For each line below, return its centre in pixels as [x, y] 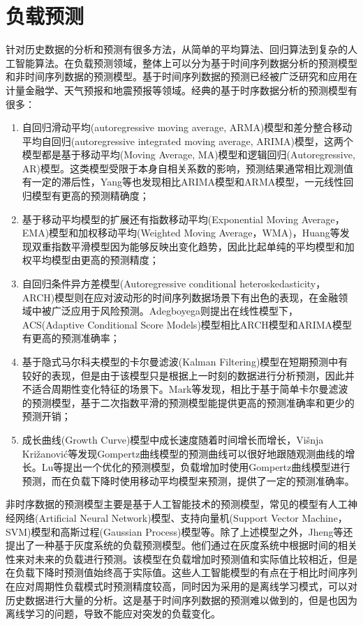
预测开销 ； [46, 416]
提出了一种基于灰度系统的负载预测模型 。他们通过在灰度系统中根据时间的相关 [181, 545]
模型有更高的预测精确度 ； [90, 196]
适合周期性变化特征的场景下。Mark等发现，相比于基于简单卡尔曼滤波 [190, 389]
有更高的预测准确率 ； [71, 338]
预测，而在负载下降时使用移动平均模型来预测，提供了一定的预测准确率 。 [188, 480]
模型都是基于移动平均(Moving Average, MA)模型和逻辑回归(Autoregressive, [188, 155]
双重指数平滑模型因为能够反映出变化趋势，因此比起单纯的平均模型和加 [193, 246]
